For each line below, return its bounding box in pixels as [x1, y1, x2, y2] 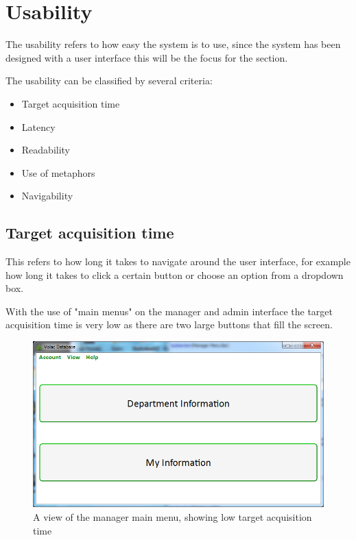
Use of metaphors [21, 165, 95, 180]
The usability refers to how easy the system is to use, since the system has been [5, 37, 341, 51]
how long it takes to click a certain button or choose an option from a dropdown [5, 267, 344, 282]
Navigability [21, 188, 73, 203]
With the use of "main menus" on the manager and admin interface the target [5, 304, 333, 318]
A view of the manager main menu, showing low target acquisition [33, 510, 312, 524]
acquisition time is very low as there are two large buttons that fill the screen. [5, 317, 333, 332]
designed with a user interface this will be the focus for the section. [5, 50, 288, 64]
